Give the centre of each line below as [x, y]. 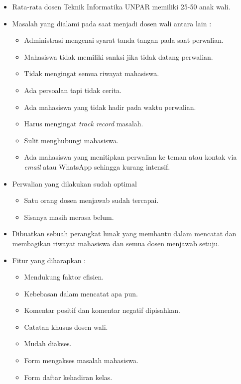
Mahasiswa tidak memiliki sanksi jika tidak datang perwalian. [119, 56]
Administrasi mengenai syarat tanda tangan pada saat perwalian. [124, 40]
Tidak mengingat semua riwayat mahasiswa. [92, 73]
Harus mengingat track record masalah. [84, 124]
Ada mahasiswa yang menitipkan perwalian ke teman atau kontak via [130, 157]
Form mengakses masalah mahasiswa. [81, 360]
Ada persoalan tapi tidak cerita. [73, 90]
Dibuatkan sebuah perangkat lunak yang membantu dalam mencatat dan [124, 234]
